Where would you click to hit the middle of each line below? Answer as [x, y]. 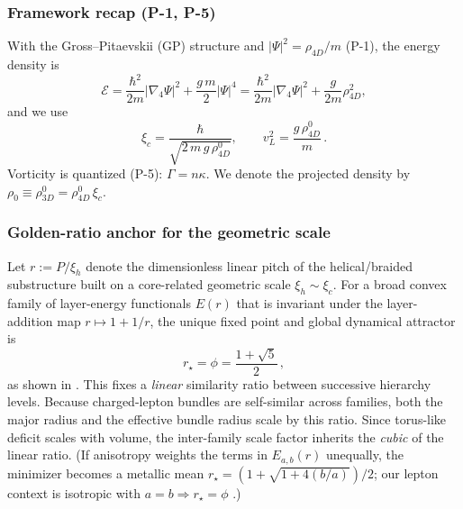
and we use [38, 111]
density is [33, 64]
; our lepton [406, 473]
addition [30, 320]
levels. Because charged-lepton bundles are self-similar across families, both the [225, 401]
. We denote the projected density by [308, 173]
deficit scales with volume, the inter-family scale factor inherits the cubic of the [226, 436]
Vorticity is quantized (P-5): [85, 173]
